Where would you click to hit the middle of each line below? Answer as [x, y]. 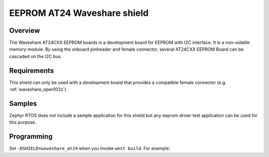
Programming [31, 137]
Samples [23, 104]
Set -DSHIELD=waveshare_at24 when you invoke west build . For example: [90, 149]
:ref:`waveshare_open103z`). [38, 89]
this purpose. [23, 122]
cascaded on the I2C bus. [36, 56]
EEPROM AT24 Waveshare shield [79, 13]
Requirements [32, 70]
